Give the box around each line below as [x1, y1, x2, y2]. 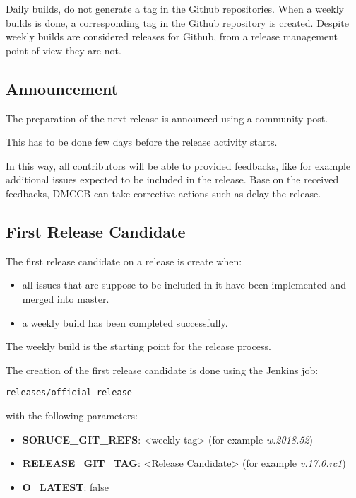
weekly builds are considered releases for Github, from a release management [6, 29, 338, 44]
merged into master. [22, 291, 109, 306]
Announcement [6, 77, 119, 99]
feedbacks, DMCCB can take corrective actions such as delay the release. [6, 185, 321, 200]
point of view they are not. [6, 42, 121, 57]
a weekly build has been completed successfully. [22, 315, 228, 330]
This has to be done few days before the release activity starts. [6, 134, 278, 149]
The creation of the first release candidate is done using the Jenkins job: [6, 362, 319, 377]
